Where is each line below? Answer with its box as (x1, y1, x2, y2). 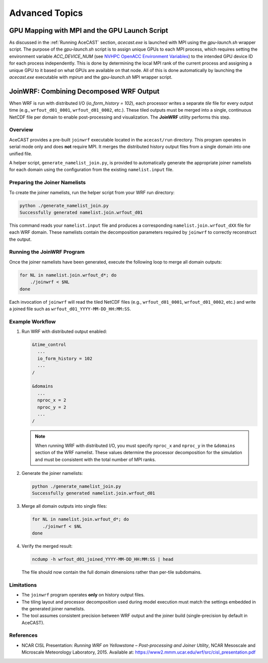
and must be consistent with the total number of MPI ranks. (35, 457, 156, 463)
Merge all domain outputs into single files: (21, 503, 107, 509)
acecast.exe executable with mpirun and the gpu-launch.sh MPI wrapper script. (9, 74, 173, 80)
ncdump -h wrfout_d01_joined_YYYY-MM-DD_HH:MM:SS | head (32, 556, 174, 562)
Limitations (9, 581, 37, 588)
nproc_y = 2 (37, 404, 67, 410)
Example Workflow (9, 318, 56, 325)
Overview (9, 127, 33, 133)
